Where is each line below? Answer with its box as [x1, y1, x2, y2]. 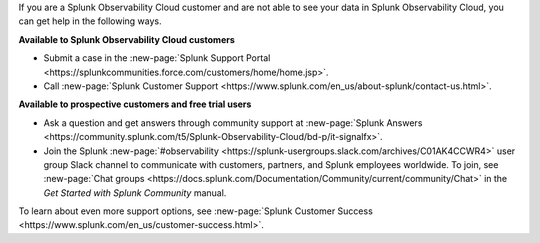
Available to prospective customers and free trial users [18, 98, 252, 110]
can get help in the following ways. [18, 15, 162, 27]
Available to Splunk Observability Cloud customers [18, 33, 235, 45]
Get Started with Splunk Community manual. [43, 186, 227, 199]
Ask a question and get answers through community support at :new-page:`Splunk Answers [43, 116, 423, 129]
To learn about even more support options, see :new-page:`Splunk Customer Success [18, 205, 374, 217]
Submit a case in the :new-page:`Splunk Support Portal [43, 52, 271, 64]
